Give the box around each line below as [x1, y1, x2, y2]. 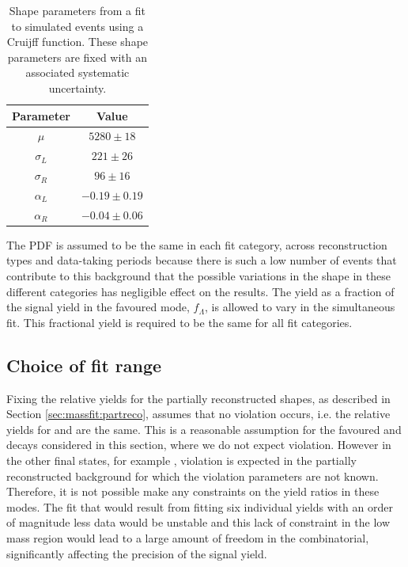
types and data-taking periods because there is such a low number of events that [6, 252, 397, 268]
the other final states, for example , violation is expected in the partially [6, 452, 357, 469]
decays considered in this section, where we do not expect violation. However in [6, 436, 391, 453]
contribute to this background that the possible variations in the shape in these [6, 268, 391, 284]
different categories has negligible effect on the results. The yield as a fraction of [6, 283, 395, 299]
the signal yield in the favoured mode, [6, 299, 190, 315]
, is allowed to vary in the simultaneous [205, 299, 395, 315]
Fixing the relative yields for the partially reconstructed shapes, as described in [6, 390, 391, 406]
